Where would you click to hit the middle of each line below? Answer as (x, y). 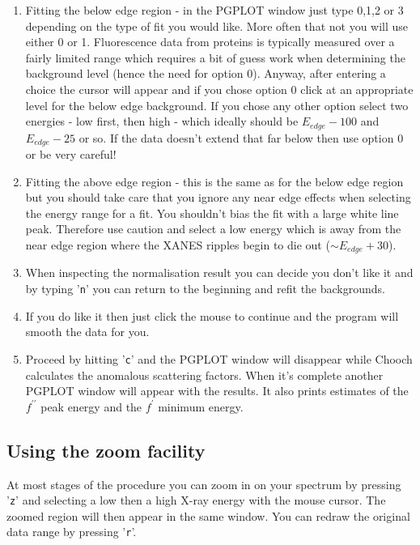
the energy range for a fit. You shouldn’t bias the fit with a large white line (212, 213)
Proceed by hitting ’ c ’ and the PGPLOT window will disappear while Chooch (219, 358)
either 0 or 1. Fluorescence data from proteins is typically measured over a (210, 42)
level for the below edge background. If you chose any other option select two (217, 105)
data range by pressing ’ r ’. (72, 532)
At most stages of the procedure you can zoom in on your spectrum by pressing (204, 484)
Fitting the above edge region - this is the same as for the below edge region (214, 181)
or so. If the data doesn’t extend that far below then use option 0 (241, 137)
